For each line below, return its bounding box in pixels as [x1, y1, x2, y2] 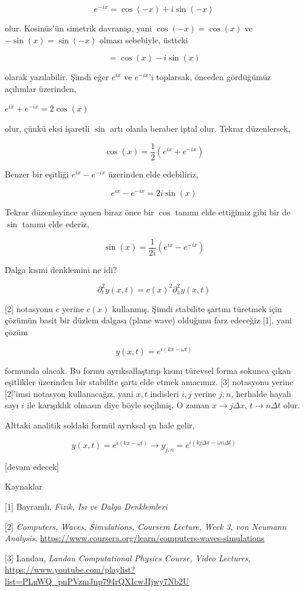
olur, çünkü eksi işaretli [5, 122, 90, 135]
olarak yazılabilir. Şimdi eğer [5, 71, 109, 83]
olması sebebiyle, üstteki [100, 33, 188, 46]
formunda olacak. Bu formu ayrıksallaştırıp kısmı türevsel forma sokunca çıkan [5, 364, 292, 376]
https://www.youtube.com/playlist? [5, 563, 135, 576]
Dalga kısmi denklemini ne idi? [5, 263, 117, 275]
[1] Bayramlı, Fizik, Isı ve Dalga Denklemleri [5, 500, 168, 513]
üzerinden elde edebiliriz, [108, 167, 199, 180]
